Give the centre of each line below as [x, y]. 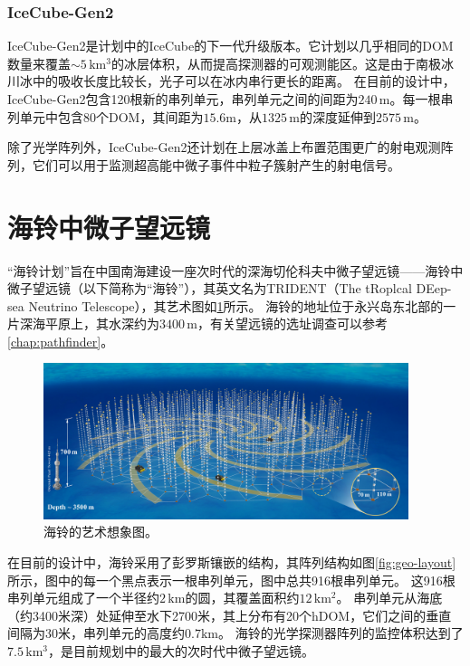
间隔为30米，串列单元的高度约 [96, 633]
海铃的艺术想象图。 [101, 532]
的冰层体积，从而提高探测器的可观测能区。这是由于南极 [276, 63]
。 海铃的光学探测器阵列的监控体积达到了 [341, 633]
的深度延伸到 [338, 116]
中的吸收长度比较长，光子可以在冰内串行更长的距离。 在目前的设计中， [244, 81]
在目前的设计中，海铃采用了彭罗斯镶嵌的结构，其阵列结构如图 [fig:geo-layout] [232, 561]
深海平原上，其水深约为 [89, 323]
